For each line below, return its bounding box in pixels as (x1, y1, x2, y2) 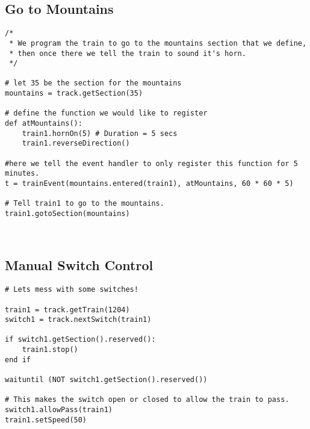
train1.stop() (22, 345, 78, 354)
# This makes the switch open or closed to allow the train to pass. (5, 395, 290, 404)
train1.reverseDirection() (22, 139, 130, 148)
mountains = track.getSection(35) (5, 89, 143, 98)
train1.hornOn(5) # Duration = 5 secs (22, 129, 178, 138)
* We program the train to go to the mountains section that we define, (9, 39, 307, 48)
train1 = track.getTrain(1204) (5, 305, 130, 314)
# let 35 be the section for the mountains (5, 79, 182, 88)
